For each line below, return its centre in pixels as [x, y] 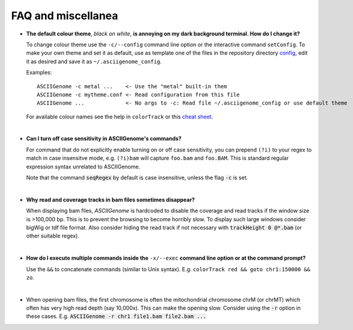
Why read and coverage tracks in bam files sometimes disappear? [111, 200]
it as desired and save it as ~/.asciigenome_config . [94, 61]
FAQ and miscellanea [65, 16]
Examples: [39, 73]
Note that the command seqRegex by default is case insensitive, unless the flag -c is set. [137, 178]
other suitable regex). [53, 236]
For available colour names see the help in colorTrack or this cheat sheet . [120, 117]
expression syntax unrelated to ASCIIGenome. [83, 167]
